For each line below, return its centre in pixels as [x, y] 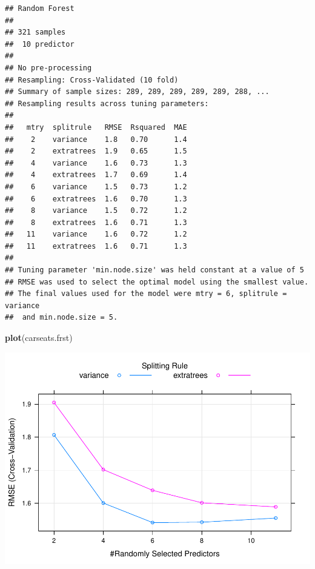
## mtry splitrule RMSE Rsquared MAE [96, 127]
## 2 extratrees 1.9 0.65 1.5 [96, 151]
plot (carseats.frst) [39, 338]
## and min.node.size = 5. [61, 318]
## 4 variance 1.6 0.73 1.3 [96, 163]
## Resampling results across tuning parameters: [107, 103]
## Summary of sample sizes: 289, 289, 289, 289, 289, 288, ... [137, 92]
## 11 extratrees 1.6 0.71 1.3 [96, 246]
